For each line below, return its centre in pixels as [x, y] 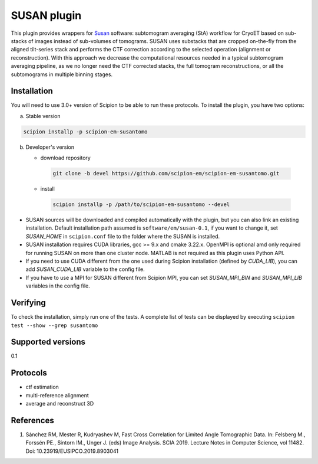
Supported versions [48, 342]
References [32, 420]
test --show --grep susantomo [54, 325]
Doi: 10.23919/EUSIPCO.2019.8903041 [72, 451]
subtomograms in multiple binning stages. [62, 74]
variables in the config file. [58, 286]
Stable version [43, 116]
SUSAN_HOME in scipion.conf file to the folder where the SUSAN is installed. [123, 236]
